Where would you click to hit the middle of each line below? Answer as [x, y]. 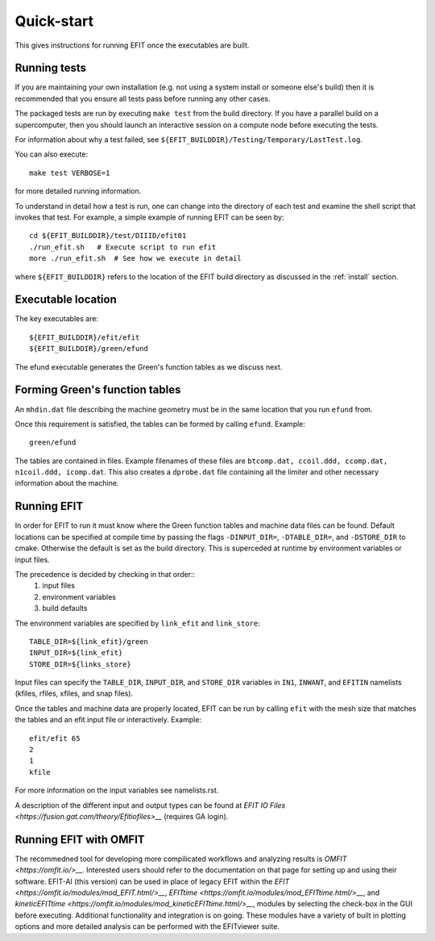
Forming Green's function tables [98, 390]
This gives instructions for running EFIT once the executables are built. [132, 45]
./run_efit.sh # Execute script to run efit [123, 247]
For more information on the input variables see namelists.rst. [117, 790]
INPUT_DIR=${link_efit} [76, 653]
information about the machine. [67, 483]
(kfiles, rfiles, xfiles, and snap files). [74, 693]
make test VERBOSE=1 [70, 173]
